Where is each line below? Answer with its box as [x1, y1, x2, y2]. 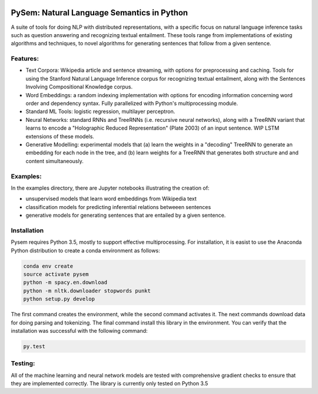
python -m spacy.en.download [23, 279, 108, 286]
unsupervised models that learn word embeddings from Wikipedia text [25, 195, 197, 203]
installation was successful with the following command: [11, 327, 148, 334]
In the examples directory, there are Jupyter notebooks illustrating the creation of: [11, 184, 210, 191]
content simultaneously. [25, 157, 84, 164]
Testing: [11, 359, 35, 367]
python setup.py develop [23, 296, 95, 303]
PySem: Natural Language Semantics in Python [11, 8, 188, 18]
